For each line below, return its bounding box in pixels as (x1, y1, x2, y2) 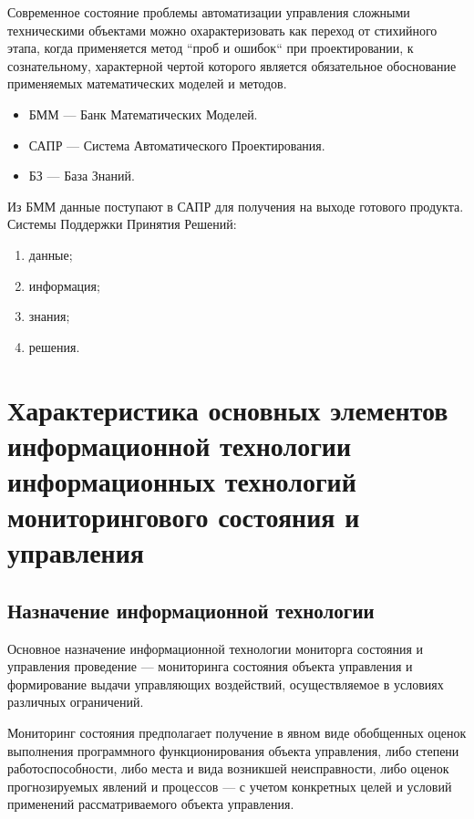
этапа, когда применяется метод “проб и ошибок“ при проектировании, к (7, 38, 414, 57)
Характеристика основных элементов (7, 390, 448, 428)
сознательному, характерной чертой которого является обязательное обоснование (7, 56, 457, 75)
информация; (28, 275, 100, 295)
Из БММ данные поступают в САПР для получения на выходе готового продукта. (7, 196, 464, 215)
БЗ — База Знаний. (28, 166, 135, 185)
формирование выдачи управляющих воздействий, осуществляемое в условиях (7, 674, 444, 693)
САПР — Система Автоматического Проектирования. (28, 135, 325, 154)
